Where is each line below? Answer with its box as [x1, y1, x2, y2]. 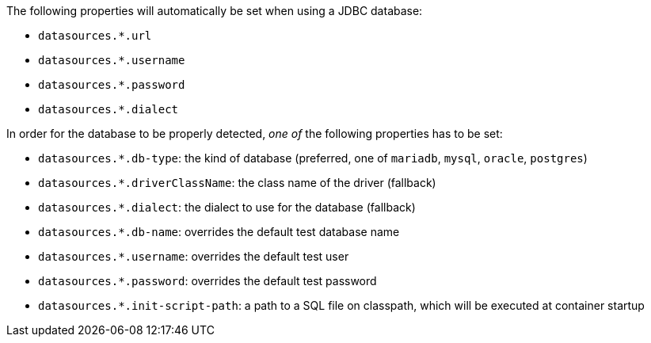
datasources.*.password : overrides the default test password [38, 274, 377, 288]
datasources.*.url [38, 29, 152, 42]
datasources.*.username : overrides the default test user [38, 250, 349, 263]
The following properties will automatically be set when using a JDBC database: [6, 4, 423, 17]
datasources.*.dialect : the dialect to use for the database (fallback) [38, 200, 416, 214]
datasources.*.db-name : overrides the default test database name [38, 225, 400, 238]
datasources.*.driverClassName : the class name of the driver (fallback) [38, 176, 436, 189]
